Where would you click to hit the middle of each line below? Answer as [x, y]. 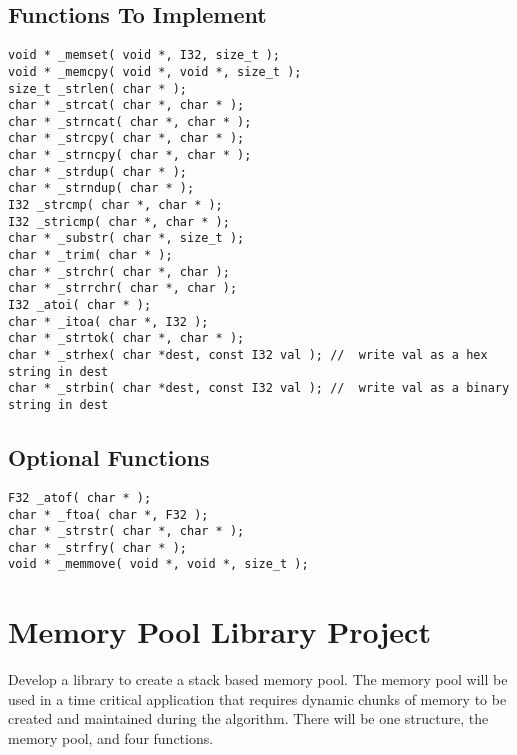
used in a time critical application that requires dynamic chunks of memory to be [257, 698]
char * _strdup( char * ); [97, 171]
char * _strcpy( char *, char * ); [126, 138]
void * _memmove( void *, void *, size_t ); [158, 564]
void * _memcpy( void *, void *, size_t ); [155, 71]
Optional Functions [109, 457]
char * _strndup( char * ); [101, 188]
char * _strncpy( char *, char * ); [130, 155]
